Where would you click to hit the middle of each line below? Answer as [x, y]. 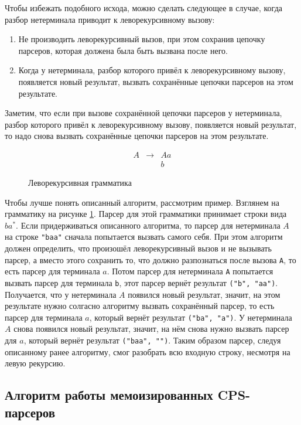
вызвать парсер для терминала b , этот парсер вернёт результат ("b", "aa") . [141, 282]
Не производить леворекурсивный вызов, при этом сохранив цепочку [142, 39]
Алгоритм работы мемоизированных [109, 395]
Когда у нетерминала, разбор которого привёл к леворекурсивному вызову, [152, 70]
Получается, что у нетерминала [61, 294]
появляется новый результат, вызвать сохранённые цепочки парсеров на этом [156, 81]
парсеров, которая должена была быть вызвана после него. [123, 50]
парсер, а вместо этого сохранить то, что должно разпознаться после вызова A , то [150, 259]
